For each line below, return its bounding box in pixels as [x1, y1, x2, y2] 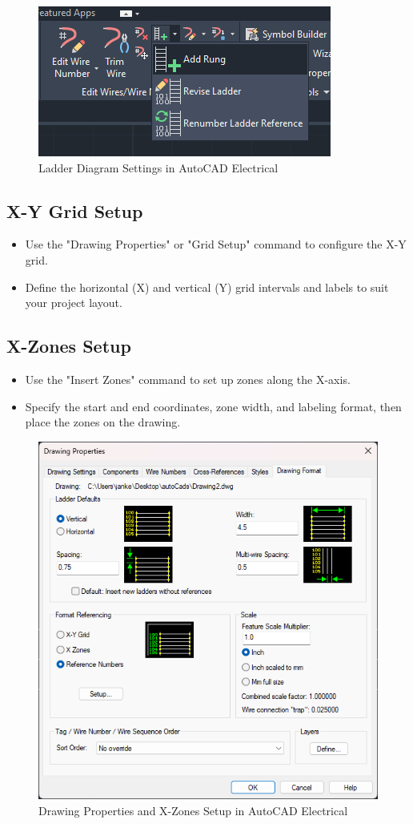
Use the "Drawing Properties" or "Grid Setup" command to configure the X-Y [25, 236, 407, 252]
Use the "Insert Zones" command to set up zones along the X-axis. [25, 370, 351, 387]
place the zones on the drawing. [25, 414, 181, 430]
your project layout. [25, 294, 122, 311]
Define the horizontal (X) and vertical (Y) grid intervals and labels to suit [25, 278, 389, 295]
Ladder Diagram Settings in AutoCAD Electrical [38, 159, 279, 176]
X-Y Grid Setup [6, 198, 143, 223]
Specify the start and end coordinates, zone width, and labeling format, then [25, 398, 402, 414]
